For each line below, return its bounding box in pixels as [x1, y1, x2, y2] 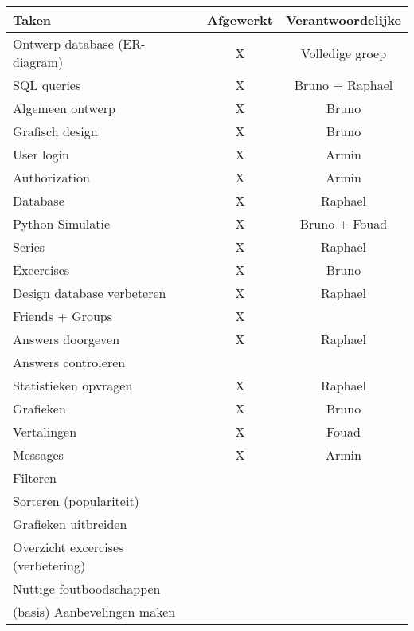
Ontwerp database [13, 34, 114, 53]
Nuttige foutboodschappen [13, 579, 161, 598]
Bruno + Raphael [294, 76, 393, 94]
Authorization [13, 168, 90, 186]
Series [13, 237, 45, 256]
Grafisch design [13, 122, 98, 140]
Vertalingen [13, 422, 77, 441]
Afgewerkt [207, 10, 273, 29]
